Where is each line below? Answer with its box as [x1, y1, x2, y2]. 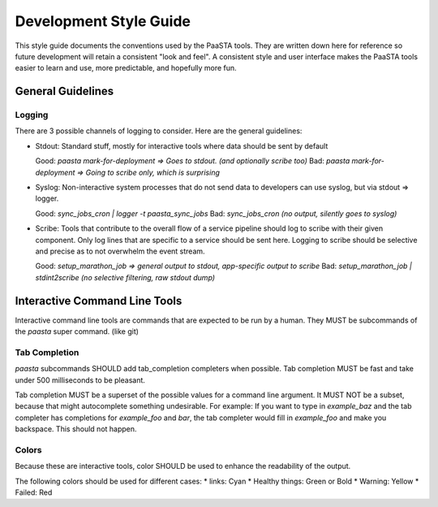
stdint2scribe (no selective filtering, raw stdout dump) [35, 272, 215, 282]
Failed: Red [15, 487, 53, 497]
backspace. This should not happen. [15, 424, 137, 434]
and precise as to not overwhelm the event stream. [35, 246, 206, 256]
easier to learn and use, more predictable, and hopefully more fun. [15, 63, 237, 73]
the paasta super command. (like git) [15, 327, 140, 336]
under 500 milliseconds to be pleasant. [15, 375, 146, 385]
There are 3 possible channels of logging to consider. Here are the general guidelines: [15, 126, 303, 136]
